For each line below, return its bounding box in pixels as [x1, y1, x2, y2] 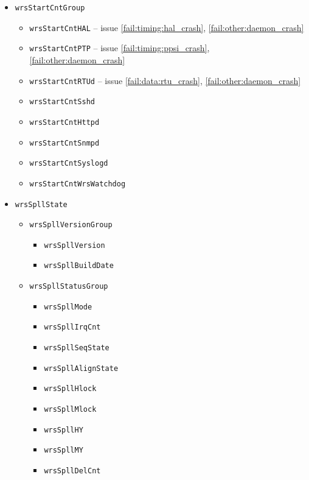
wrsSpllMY [44, 446, 83, 455]
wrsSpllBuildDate [44, 261, 114, 270]
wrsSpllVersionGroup [29, 221, 113, 230]
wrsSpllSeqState [44, 344, 109, 353]
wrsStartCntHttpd [29, 118, 100, 127]
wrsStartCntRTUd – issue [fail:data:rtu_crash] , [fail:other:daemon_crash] [29, 74, 301, 86]
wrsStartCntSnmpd [29, 138, 100, 147]
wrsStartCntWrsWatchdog [29, 179, 126, 188]
